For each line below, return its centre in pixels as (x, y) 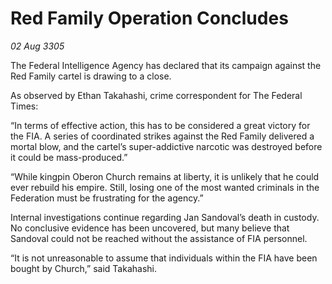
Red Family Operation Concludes (149, 18)
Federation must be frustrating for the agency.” (107, 198)
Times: (24, 106)
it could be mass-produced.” (69, 157)
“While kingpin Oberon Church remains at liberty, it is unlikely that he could (165, 176)
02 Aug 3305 (37, 46)
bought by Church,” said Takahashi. (83, 268)
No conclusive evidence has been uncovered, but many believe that (150, 228)
